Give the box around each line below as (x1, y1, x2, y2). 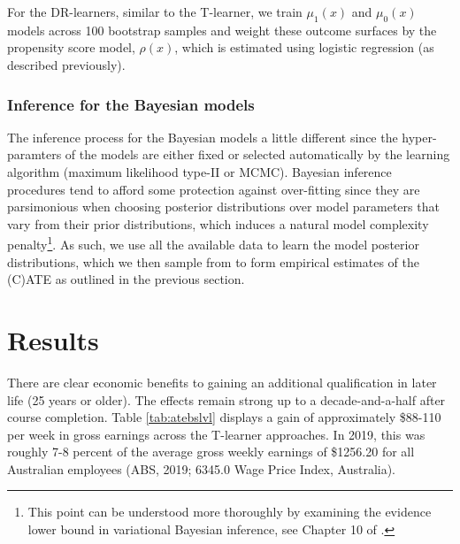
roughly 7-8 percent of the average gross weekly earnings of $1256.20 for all (7, 442, 415, 461)
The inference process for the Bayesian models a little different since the (7, 127, 398, 146)
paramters (7, 145, 62, 164)
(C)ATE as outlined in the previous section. (7, 270, 245, 288)
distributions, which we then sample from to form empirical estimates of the (7, 252, 420, 271)
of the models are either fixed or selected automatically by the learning (65, 145, 450, 164)
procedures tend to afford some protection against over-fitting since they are (7, 180, 420, 198)
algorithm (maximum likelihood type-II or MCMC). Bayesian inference (7, 162, 392, 180)
